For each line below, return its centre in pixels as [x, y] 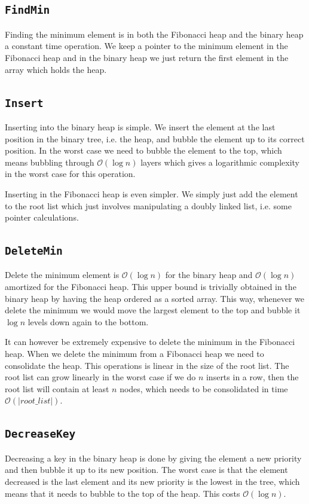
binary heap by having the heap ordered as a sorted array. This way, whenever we [155, 298]
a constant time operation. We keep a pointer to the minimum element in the [146, 46]
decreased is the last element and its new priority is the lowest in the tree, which [152, 481]
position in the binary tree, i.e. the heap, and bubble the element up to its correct [155, 138]
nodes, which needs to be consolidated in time [204, 388]
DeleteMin [34, 251]
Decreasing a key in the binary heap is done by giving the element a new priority [153, 458]
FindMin [27, 10]
